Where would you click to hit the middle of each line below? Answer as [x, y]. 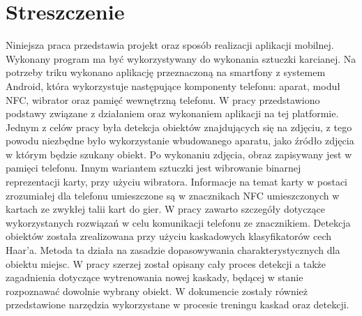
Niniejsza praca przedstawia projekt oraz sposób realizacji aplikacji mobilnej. [170, 45]
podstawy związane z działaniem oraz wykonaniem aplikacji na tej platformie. [172, 113]
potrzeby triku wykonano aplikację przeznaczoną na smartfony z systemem [166, 72]
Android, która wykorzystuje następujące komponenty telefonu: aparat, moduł [173, 85]
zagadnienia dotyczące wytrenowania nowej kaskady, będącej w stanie [154, 277]
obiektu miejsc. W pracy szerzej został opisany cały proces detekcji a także [166, 263]
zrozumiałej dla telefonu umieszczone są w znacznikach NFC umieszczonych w [173, 195]
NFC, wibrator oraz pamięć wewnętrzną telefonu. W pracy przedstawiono [163, 99]
